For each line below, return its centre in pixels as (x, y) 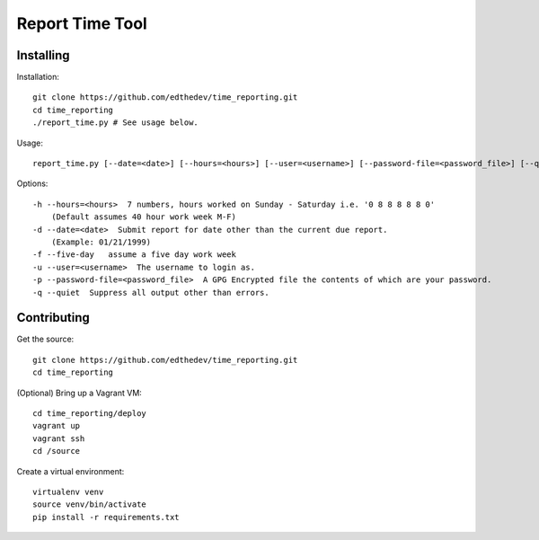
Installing (44, 55)
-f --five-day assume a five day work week (135, 255)
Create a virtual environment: (71, 471)
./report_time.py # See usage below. (116, 123)
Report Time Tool (82, 23)
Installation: (38, 77)
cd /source (57, 451)
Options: (32, 183)
